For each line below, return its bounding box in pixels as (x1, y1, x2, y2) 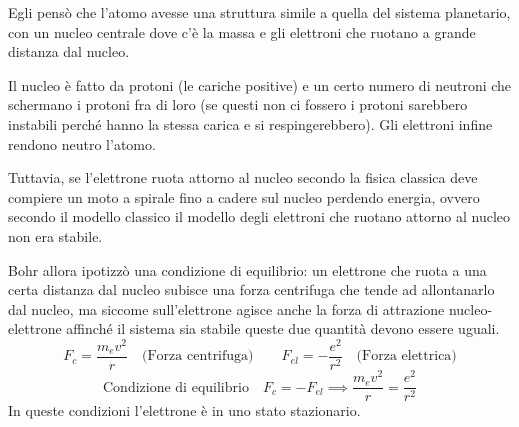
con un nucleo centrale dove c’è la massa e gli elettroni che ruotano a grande (8, 21, 476, 42)
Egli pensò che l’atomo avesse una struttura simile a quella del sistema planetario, (8, 2, 511, 22)
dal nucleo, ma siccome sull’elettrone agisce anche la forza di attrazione (8, 298, 445, 319)
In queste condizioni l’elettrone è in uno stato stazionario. (8, 400, 361, 421)
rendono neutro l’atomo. (8, 133, 156, 154)
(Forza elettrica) (356, 349, 457, 364)
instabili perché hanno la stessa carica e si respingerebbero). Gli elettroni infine (8, 113, 493, 134)
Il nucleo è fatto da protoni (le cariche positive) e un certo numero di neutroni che (8, 74, 512, 95)
